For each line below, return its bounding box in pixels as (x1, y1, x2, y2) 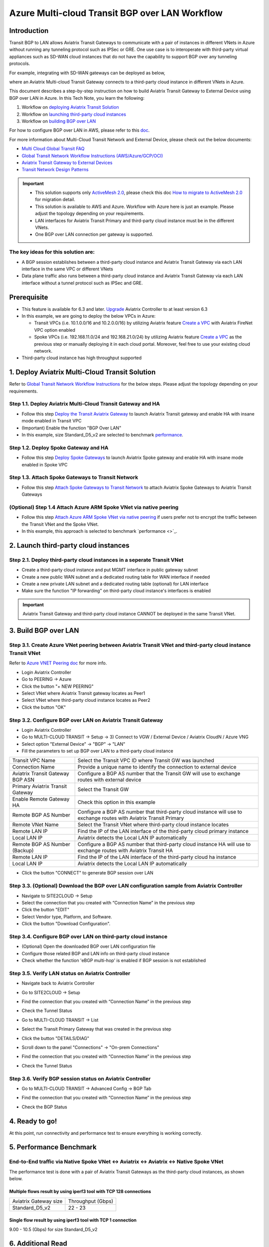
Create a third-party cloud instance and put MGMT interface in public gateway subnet (21, 567, 198, 573)
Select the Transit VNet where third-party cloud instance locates (77, 821, 229, 828)
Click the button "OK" (21, 704, 66, 710)
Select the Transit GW (77, 786, 129, 793)
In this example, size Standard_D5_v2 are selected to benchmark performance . (21, 432, 184, 437)
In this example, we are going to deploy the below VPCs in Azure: (21, 313, 156, 319)
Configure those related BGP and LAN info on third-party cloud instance (21, 950, 169, 956)
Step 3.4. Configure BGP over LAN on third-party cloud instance (9, 933, 168, 940)
